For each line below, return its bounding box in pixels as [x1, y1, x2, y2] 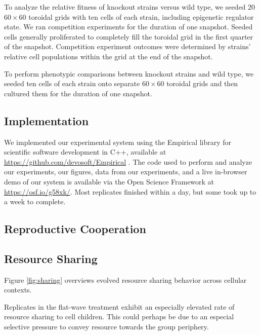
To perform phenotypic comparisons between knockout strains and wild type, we [4, 68, 254, 79]
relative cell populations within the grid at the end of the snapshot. [4, 51, 213, 61]
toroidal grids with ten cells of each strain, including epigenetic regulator [28, 11, 254, 22]
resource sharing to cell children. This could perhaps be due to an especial [4, 311, 234, 322]
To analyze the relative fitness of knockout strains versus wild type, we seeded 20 [4, 2, 255, 12]
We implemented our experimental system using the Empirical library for [4, 136, 232, 147]
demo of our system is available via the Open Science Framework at [4, 176, 214, 187]
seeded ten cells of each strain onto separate [4, 78, 140, 89]
